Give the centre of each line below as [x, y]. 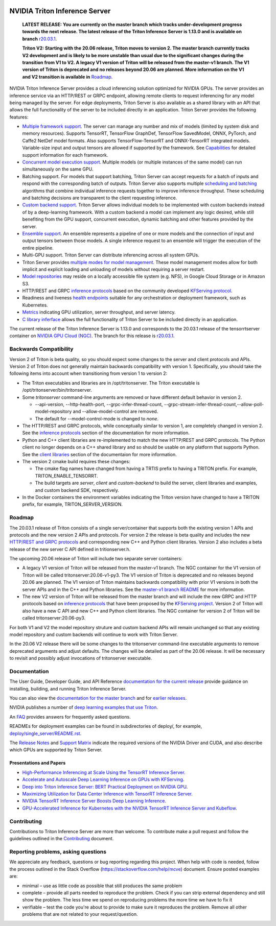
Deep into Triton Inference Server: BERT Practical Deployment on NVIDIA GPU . [105, 787]
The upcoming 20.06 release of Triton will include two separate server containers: [96, 559]
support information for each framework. [65, 155]
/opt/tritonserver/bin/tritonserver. [57, 390]
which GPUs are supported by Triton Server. [56, 750]
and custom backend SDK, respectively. [77, 490]
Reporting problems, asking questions [58, 852]
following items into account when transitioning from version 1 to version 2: [88, 373]
